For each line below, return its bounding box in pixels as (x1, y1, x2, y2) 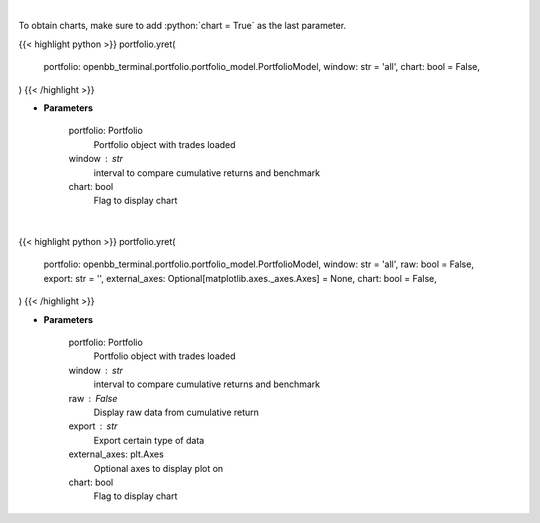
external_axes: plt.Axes (68, 448, 164, 460)
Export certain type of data (93, 434, 205, 446)
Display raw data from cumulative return (93, 406, 260, 418)
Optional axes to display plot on (93, 462, 224, 474)
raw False (68, 392, 118, 404)
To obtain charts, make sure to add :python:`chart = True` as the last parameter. (18, 20, 347, 32)
